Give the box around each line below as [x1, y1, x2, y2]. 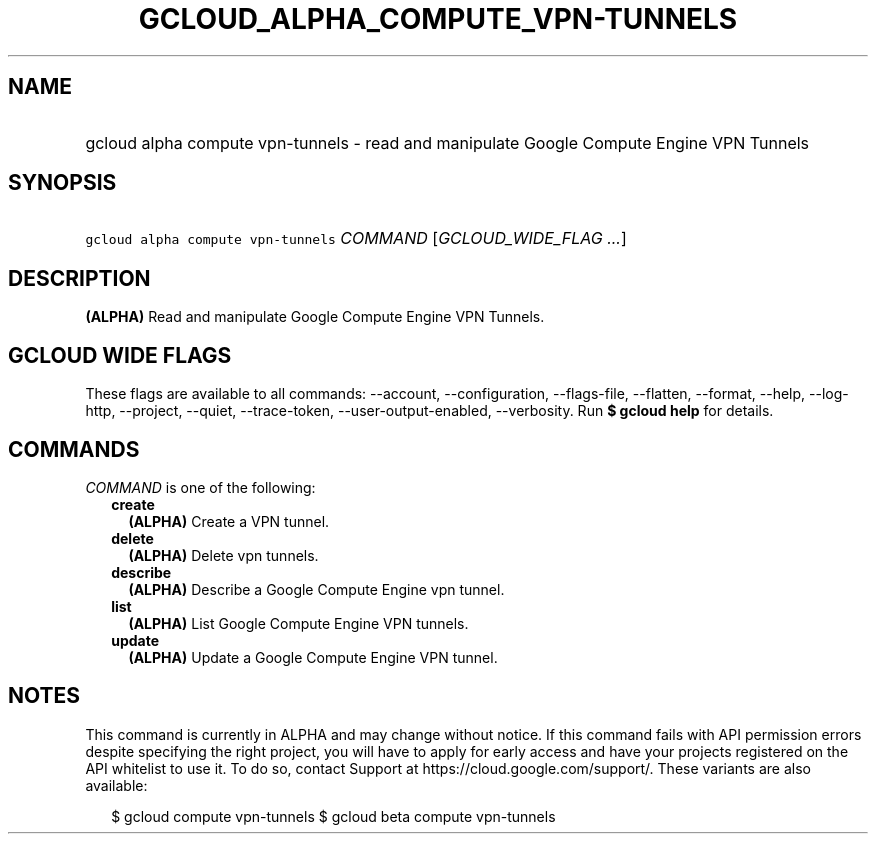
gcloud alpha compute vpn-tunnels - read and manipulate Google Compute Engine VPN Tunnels [85, 132, 810, 153]
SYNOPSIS [8, 170, 117, 196]
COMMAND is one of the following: [85, 478, 316, 496]
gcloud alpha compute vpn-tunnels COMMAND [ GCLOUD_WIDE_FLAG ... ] [85, 228, 627, 249]
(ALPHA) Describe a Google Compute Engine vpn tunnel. [128, 580, 505, 598]
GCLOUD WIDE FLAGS [8, 342, 232, 368]
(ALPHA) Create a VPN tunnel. [128, 512, 330, 530]
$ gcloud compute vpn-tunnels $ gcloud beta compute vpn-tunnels [111, 807, 556, 825]
